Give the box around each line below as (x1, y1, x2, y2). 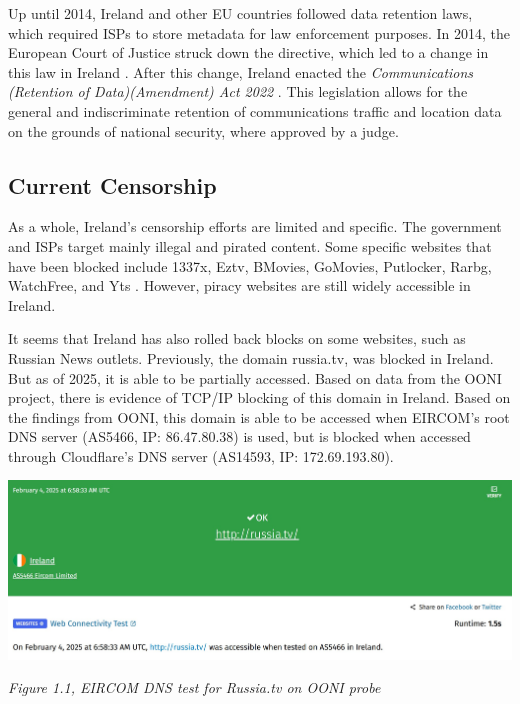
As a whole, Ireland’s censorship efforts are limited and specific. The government (8, 216, 502, 237)
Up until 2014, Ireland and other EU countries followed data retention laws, (8, 3, 473, 23)
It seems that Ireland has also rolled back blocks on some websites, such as (8, 328, 466, 349)
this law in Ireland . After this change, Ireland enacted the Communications (8, 61, 474, 82)
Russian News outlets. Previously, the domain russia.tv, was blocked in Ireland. (8, 347, 494, 368)
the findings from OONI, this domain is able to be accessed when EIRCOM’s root (8, 406, 510, 427)
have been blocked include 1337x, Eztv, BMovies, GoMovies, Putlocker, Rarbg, (8, 255, 492, 276)
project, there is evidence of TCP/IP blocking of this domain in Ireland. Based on (8, 387, 511, 408)
